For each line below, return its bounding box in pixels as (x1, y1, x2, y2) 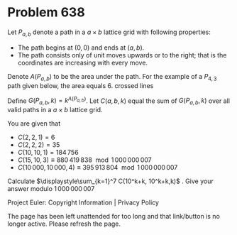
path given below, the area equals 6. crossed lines (7, 81, 154, 89)
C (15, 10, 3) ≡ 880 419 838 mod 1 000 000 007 (17, 155, 152, 164)
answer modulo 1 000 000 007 (7, 184, 95, 192)
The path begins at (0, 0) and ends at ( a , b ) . (17, 43, 145, 52)
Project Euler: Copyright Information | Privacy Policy (7, 198, 160, 207)
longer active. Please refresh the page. (7, 219, 121, 228)
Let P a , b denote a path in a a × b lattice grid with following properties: (7, 28, 211, 38)
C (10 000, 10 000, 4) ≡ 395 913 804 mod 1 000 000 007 (17, 163, 178, 171)
